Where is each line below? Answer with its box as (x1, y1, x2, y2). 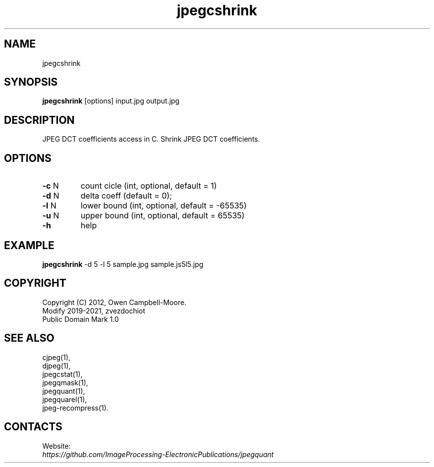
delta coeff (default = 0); (80, 191, 172, 201)
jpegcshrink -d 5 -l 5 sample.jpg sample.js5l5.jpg (42, 259, 204, 268)
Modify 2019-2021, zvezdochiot (42, 306, 146, 315)
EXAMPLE (4, 239, 54, 252)
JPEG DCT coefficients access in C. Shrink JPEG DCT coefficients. (42, 135, 260, 144)
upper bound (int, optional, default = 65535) (80, 210, 245, 221)
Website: (42, 441, 71, 450)
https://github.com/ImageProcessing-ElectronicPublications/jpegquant (42, 450, 274, 459)
